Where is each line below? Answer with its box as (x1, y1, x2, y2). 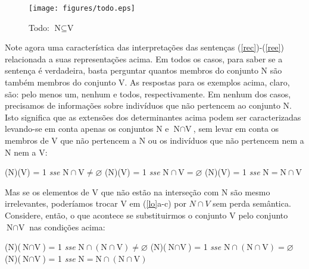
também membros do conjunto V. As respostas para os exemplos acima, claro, (5, 76, 290, 88)
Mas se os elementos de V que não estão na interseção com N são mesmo (5, 185, 270, 198)
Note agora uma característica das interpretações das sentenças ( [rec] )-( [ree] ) (5, 41, 284, 53)
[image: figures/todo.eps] (29, 4, 135, 12)
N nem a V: (5, 145, 48, 158)
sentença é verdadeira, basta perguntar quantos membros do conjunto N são (5, 64, 282, 77)
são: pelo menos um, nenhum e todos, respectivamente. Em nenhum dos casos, (5, 87, 291, 100)
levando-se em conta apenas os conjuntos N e (5, 122, 169, 135)
